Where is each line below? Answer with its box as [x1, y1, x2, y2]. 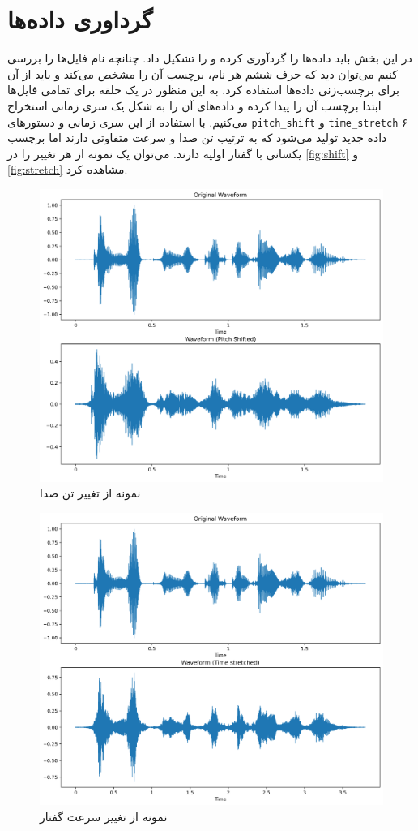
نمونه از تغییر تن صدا [40, 484, 141, 502]
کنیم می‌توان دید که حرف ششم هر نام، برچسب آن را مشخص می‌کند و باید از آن [7, 65, 398, 82]
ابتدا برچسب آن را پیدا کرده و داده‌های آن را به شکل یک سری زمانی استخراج [7, 97, 382, 114]
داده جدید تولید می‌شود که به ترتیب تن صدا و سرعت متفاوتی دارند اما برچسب [7, 129, 387, 146]
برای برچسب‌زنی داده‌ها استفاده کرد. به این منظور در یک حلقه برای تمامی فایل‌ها [7, 81, 399, 98]
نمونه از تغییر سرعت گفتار [40, 808, 168, 825]
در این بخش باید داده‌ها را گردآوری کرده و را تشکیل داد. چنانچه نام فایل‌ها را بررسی [7, 50, 412, 67]
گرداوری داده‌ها [7, 2, 153, 36]
